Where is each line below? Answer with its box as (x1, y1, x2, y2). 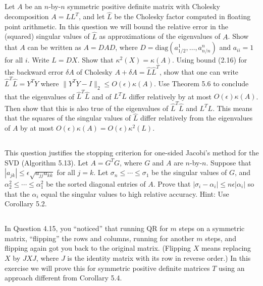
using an (219, 262, 245, 273)
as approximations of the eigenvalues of (99, 31, 221, 41)
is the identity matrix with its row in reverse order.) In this (67, 252, 251, 263)
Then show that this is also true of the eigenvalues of (5, 102, 169, 113)
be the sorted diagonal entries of (46, 179, 146, 189)
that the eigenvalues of (5, 91, 75, 101)
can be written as (27, 42, 81, 52)
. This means (213, 102, 252, 113)
